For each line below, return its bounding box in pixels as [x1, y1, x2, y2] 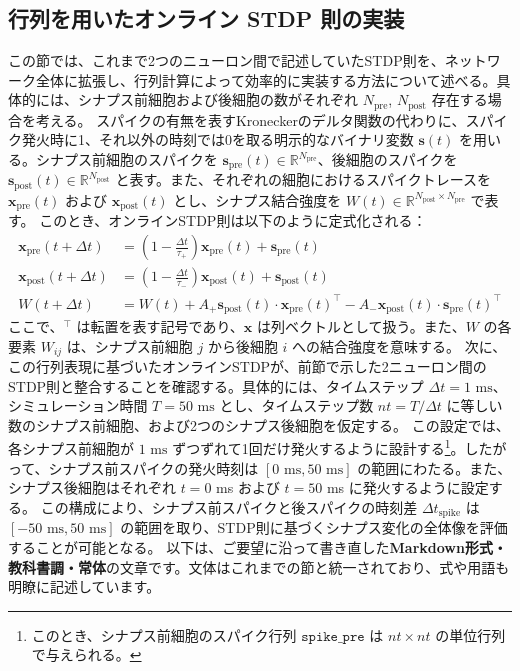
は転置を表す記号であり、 [76, 316, 244, 337]
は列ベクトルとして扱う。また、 [256, 316, 466, 337]
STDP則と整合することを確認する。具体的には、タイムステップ [8, 375, 424, 396]
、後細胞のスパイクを [317, 149, 458, 170]
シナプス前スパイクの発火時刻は [48, 457, 259, 478]
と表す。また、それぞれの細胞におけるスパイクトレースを [115, 169, 492, 190]
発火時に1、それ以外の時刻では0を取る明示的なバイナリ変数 [21, 129, 414, 150]
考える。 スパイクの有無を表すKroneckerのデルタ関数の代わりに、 [35, 109, 466, 130]
